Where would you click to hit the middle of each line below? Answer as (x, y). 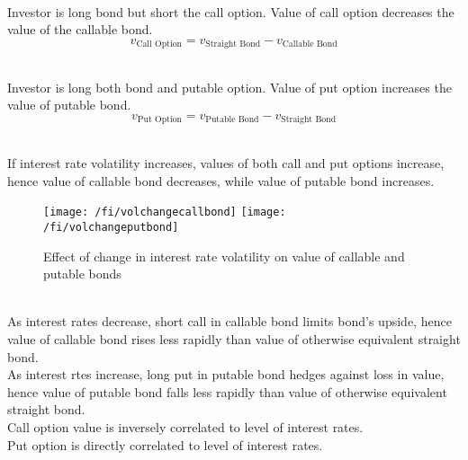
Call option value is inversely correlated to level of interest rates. (185, 426)
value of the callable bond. (80, 29)
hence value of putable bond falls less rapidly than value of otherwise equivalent (227, 391)
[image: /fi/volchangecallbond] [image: (165, 212)
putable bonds (82, 274)
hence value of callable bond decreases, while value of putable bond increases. (221, 180)
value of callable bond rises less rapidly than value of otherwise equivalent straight (234, 338)
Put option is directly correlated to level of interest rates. (165, 444)
